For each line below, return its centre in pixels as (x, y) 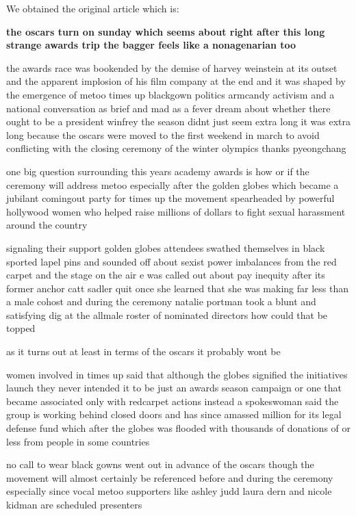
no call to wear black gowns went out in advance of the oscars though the (160, 464)
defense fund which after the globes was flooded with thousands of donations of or (179, 428)
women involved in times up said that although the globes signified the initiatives (177, 374)
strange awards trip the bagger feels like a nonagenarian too (151, 45)
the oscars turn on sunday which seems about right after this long (166, 31)
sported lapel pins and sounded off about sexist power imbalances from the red (171, 261)
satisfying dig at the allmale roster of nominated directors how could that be (167, 314)
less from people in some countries (78, 441)
